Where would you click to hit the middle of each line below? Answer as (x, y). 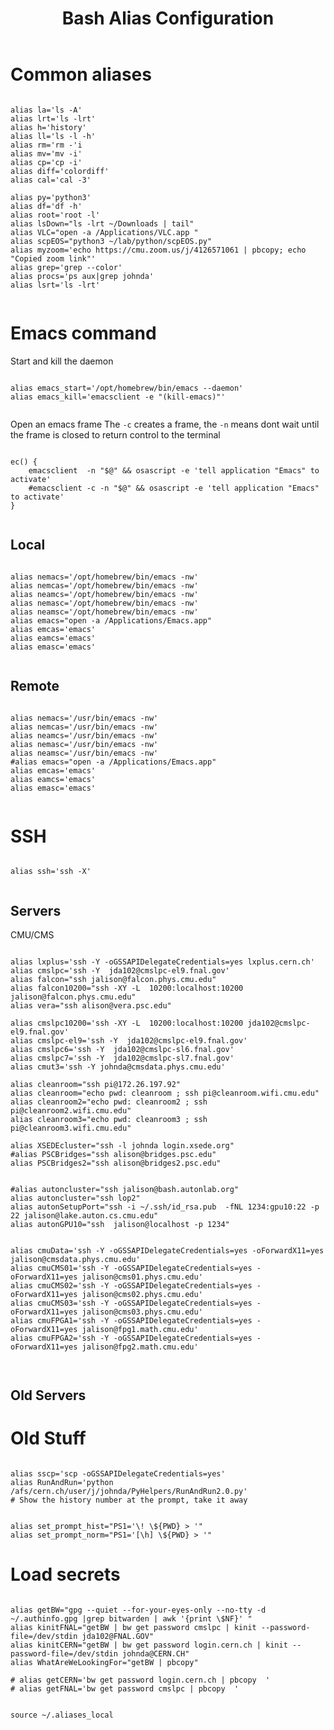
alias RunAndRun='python (62, 1482)
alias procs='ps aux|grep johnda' (82, 276)
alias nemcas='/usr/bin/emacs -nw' (84, 727)
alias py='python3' (51, 197)
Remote (35, 686)
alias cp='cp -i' (46, 162)
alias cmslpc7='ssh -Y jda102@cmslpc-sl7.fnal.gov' (122, 1058)
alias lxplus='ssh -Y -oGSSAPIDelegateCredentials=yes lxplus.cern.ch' (162, 962)
